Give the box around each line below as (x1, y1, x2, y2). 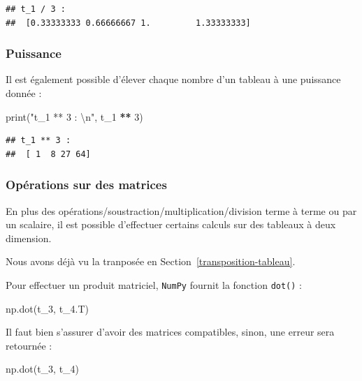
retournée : (6, 338, 52, 352)
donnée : (6, 86, 42, 100)
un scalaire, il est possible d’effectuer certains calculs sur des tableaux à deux (6, 217, 336, 232)
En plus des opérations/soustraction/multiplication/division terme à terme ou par (6, 203, 357, 218)
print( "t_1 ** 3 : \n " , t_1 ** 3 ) (6, 109, 143, 124)
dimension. (6, 230, 52, 245)
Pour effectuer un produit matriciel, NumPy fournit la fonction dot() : (6, 277, 302, 292)
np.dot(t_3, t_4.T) (6, 301, 89, 315)
